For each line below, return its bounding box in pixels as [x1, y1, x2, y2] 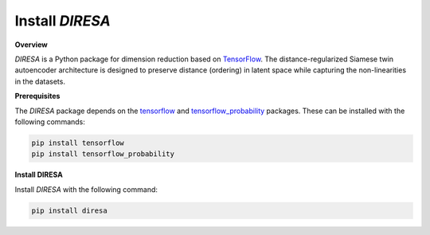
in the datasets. [14, 76, 65, 86]
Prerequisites [14, 92, 61, 101]
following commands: [14, 116, 85, 127]
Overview [14, 40, 48, 49]
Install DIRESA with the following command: [14, 184, 158, 194]
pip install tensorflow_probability [31, 150, 175, 159]
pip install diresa [31, 206, 107, 215]
